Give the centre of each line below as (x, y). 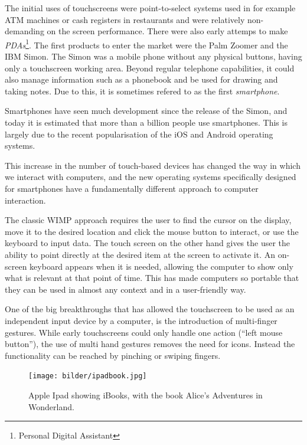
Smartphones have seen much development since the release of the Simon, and (146, 111)
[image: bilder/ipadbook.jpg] (88, 376)
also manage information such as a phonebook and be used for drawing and (141, 79)
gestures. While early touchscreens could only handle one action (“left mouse (144, 332)
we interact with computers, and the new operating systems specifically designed (151, 177)
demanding (25, 31)
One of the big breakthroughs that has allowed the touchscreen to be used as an (150, 309)
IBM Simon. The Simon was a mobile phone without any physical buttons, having (153, 56)
